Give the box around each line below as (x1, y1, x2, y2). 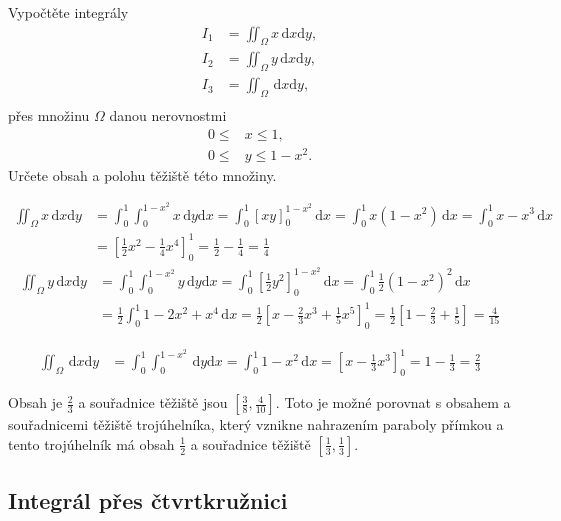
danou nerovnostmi (109, 105, 227, 126)
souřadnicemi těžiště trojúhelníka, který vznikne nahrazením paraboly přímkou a (8, 414, 504, 435)
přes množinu (8, 105, 90, 126)
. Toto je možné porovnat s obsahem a (275, 392, 511, 413)
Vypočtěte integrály (8, 2, 129, 22)
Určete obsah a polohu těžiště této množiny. (8, 164, 277, 185)
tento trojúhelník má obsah (8, 433, 175, 454)
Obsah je (8, 392, 63, 413)
